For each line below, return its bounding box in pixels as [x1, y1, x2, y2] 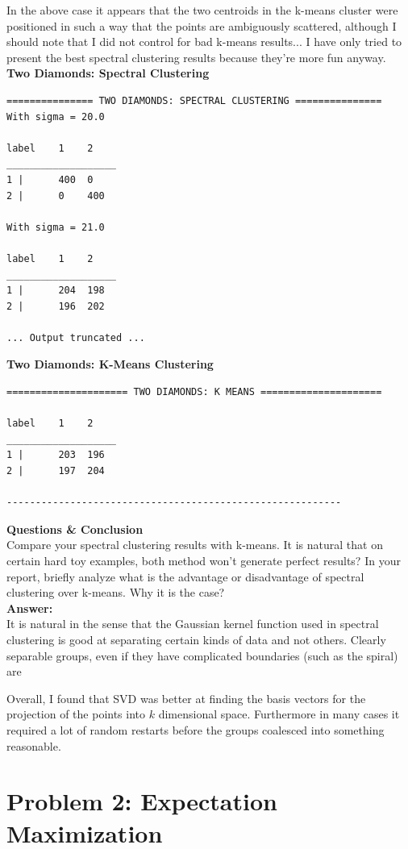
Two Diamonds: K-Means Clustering [6, 356, 214, 372]
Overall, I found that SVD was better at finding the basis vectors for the [6, 689, 366, 706]
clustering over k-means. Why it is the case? [6, 584, 225, 601]
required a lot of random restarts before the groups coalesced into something [6, 721, 385, 738]
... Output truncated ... [6, 331, 145, 343]
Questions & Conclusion [6, 520, 144, 537]
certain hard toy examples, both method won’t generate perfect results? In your [6, 552, 401, 568]
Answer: [6, 599, 53, 616]
